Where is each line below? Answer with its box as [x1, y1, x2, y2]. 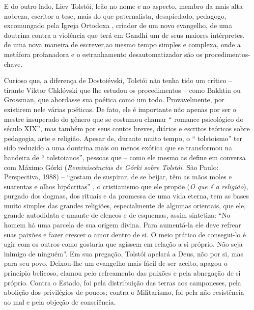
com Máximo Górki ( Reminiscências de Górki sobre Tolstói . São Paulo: [4, 162, 219, 172]
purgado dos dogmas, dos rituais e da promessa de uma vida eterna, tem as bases [4, 191, 249, 201]
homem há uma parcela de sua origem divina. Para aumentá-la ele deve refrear [4, 220, 241, 230]
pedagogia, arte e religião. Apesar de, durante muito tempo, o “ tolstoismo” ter [4, 133, 242, 143]
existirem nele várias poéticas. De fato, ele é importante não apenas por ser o [4, 104, 236, 114]
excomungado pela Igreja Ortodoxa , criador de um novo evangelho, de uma [4, 20, 232, 30]
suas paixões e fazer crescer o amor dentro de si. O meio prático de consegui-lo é [4, 229, 246, 239]
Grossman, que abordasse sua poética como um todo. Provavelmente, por [4, 94, 225, 105]
